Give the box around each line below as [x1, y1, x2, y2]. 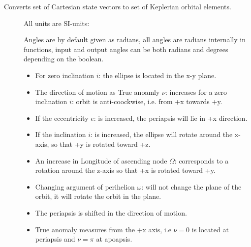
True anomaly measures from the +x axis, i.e [35, 224, 171, 234]
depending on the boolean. [24, 54, 104, 64]
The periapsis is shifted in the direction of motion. [35, 207, 187, 218]
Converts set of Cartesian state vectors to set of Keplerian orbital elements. [4, 1, 231, 11]
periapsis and [35, 234, 75, 244]
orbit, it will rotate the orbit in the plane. [35, 191, 161, 201]
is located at [191, 224, 229, 234]
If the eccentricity [35, 112, 89, 123]
